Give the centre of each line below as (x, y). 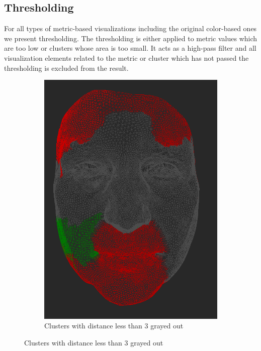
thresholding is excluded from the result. (66, 68)
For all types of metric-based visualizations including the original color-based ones (130, 28)
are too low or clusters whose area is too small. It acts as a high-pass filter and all (130, 48)
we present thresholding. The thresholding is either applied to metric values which (131, 38)
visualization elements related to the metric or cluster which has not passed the (126, 57)
